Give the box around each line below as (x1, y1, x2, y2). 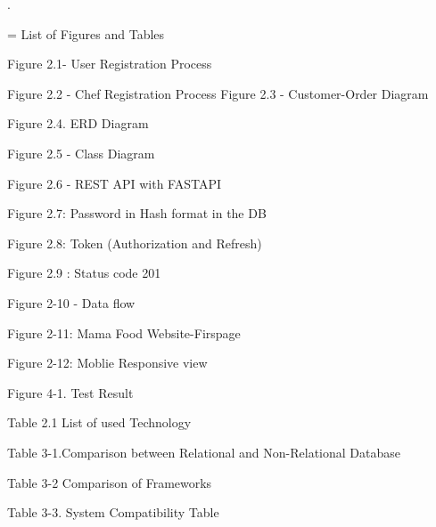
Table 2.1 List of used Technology (7, 413, 192, 432)
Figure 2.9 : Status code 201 (7, 263, 161, 282)
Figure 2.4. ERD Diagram (7, 114, 149, 133)
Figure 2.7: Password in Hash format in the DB (7, 204, 267, 223)
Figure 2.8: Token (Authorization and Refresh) (7, 233, 262, 252)
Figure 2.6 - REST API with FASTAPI (7, 174, 222, 192)
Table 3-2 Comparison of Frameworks (7, 473, 212, 491)
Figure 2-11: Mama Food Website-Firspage (7, 323, 241, 342)
